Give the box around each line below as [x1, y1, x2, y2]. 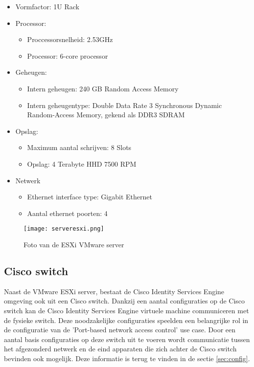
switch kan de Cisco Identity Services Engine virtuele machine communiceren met [4, 305, 249, 315]
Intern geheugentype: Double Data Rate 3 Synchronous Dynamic [27, 100, 222, 110]
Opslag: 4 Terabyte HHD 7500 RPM [27, 158, 137, 169]
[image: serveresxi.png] [23, 225, 104, 233]
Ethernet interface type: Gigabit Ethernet [27, 192, 152, 202]
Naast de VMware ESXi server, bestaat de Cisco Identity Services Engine [4, 286, 225, 296]
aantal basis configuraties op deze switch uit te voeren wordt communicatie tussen [4, 334, 250, 344]
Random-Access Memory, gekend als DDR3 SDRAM [27, 109, 185, 120]
